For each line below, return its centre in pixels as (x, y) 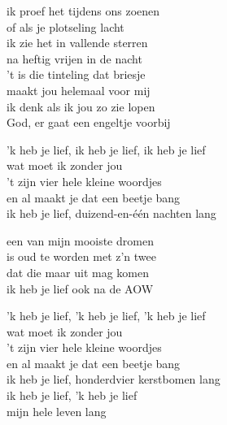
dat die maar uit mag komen (78, 272)
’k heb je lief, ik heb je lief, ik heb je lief (106, 149)
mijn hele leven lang (57, 411)
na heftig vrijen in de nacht (74, 58)
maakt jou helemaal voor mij (79, 90)
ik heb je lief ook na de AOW (80, 288)
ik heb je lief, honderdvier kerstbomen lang (113, 379)
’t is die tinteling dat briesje (76, 74)
